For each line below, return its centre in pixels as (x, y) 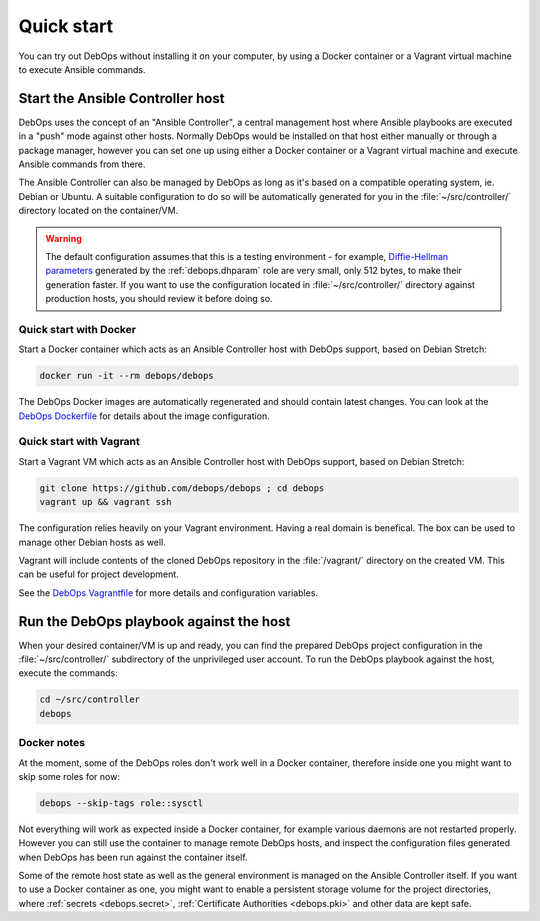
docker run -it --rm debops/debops (126, 376)
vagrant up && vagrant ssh (105, 502)
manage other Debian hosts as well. (92, 542)
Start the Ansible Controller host (121, 98)
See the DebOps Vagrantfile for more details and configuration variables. (168, 592)
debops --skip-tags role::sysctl (121, 803)
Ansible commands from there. (82, 164)
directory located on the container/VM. (98, 211)
